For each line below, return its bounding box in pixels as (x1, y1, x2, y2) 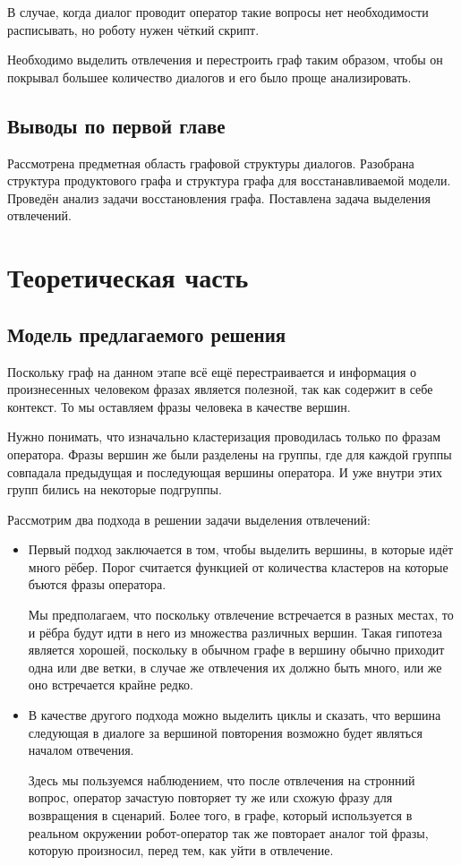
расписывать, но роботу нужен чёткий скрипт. (7, 20, 260, 39)
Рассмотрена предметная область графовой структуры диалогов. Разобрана (7, 153, 414, 172)
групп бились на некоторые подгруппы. (7, 480, 222, 499)
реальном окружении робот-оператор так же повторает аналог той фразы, (28, 823, 429, 842)
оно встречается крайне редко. (28, 675, 193, 694)
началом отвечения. (28, 741, 134, 759)
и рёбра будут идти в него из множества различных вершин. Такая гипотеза (28, 622, 443, 641)
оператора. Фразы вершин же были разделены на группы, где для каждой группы (7, 444, 452, 463)
